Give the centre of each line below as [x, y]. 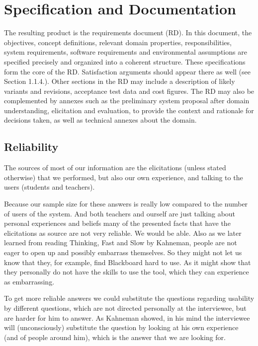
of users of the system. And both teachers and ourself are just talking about [120, 213]
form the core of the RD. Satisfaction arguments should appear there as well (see [127, 71]
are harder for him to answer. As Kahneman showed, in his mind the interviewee [127, 317]
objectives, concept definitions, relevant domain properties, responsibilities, [118, 42]
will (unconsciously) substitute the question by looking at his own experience [121, 327]
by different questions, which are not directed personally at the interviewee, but [125, 308]
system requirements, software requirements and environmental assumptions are [126, 52]
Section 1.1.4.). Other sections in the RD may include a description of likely [120, 81]
